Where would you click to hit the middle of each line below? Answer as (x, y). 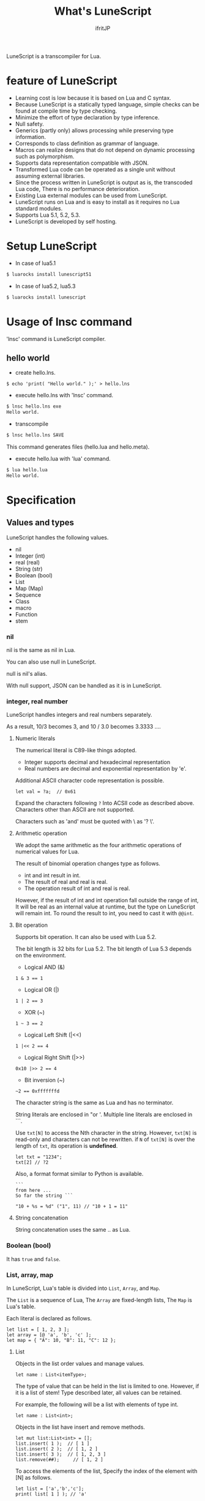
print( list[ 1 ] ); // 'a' (51, 1494)
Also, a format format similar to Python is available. (79, 1174)
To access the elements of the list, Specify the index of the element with (106, 1471)
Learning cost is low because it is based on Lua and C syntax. (93, 98)
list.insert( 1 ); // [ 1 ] (52, 1443)
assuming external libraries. (50, 176)
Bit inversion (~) (45, 1080)
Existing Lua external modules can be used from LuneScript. (91, 195)
